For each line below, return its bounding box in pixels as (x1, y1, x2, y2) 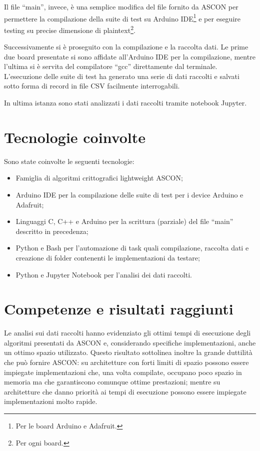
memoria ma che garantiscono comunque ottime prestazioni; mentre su (4, 376, 220, 387)
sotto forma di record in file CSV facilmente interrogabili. (4, 80, 180, 91)
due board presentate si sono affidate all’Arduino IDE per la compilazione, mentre (4, 51, 255, 61)
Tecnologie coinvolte (4, 126, 146, 147)
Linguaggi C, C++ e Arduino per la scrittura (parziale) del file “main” (15, 216, 233, 226)
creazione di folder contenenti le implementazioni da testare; (15, 252, 200, 262)
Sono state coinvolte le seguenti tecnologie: (4, 155, 134, 166)
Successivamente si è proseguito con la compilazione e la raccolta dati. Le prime (4, 41, 248, 52)
